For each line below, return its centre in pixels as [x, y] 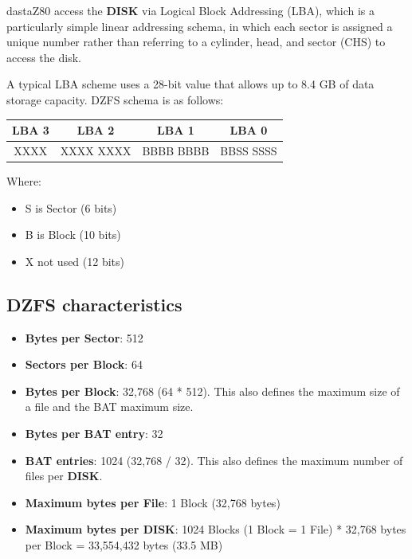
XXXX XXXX [96, 150]
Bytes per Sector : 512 [84, 337]
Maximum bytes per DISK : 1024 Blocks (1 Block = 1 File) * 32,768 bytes [216, 529]
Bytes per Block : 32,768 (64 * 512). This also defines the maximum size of [212, 391]
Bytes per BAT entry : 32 [94, 433]
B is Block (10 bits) [73, 235]
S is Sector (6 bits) [71, 207]
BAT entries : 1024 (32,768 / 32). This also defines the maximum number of [214, 460]
